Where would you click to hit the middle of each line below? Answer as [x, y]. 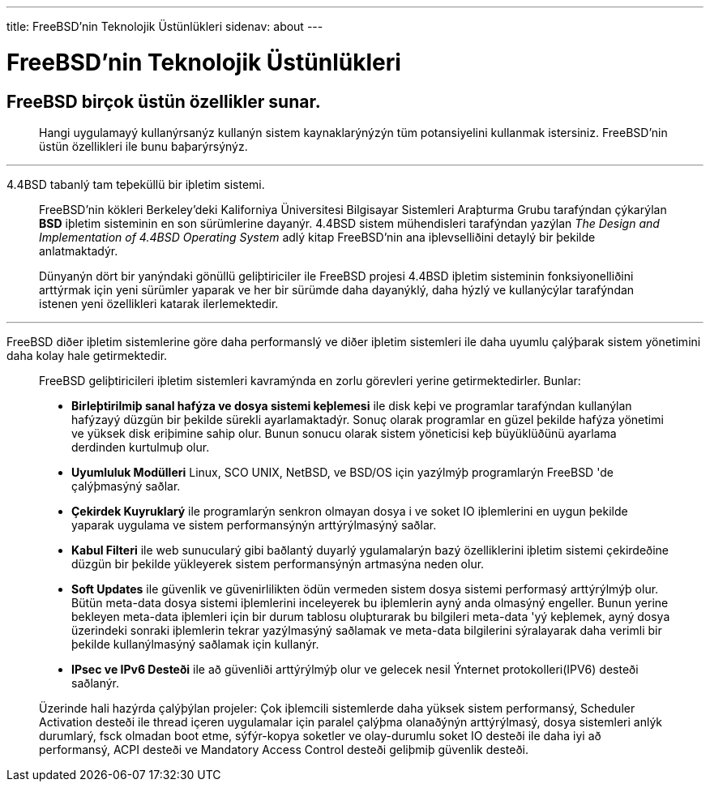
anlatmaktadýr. [79, 251]
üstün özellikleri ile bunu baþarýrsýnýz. [143, 146]
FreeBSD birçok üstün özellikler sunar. [164, 101]
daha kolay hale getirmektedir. [87, 355]
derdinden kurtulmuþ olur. [141, 447]
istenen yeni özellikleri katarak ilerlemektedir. [159, 303]
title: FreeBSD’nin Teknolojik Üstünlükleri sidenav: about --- [165, 26]
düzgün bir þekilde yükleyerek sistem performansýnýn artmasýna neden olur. [278, 563]
